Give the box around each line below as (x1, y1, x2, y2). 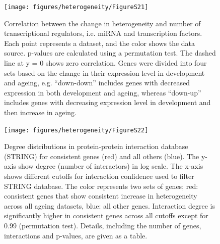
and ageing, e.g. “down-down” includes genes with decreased (4, 77, 190, 88)
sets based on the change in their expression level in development (4, 67, 205, 78)
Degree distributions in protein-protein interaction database (4, 141, 188, 152)
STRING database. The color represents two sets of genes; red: (4, 180, 198, 191)
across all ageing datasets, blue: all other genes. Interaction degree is (4, 200, 215, 211)
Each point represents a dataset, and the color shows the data (4, 37, 195, 48)
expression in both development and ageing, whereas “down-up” (4, 87, 201, 97)
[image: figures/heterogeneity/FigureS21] (4, 4, 149, 11)
